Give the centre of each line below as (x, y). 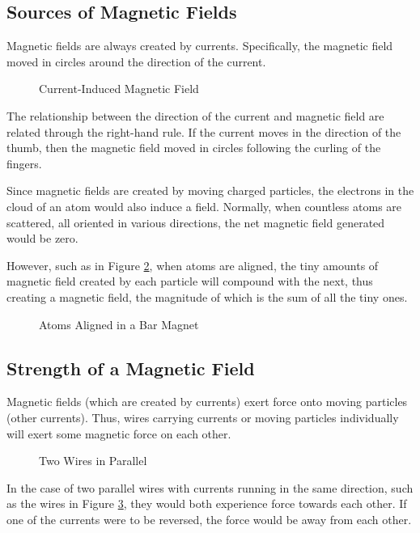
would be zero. (42, 238)
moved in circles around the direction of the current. (136, 61)
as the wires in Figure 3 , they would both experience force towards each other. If (207, 503)
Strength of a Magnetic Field (131, 368)
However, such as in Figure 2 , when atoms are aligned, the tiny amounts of (193, 265)
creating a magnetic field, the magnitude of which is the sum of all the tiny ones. (207, 296)
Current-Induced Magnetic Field (119, 89)
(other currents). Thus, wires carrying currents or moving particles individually (203, 417)
